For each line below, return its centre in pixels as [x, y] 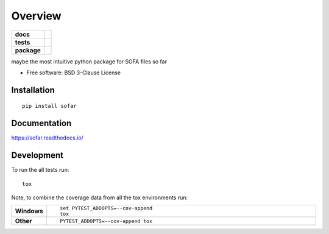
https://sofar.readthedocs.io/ [47, 138]
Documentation [41, 123]
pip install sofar [50, 106]
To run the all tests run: [40, 170]
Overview [36, 16]
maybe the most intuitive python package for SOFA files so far [89, 62]
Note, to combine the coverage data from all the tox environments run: [100, 197]
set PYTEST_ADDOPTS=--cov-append [106, 208]
